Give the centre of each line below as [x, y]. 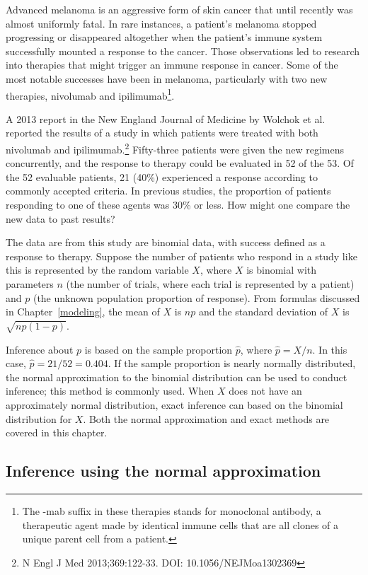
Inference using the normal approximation [163, 471]
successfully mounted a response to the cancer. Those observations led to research [183, 51]
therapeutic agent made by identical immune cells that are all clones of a [180, 524]
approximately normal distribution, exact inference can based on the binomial [174, 404]
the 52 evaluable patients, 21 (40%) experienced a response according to [162, 176]
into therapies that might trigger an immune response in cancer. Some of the [172, 65]
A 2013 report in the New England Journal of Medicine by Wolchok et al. [166, 118]
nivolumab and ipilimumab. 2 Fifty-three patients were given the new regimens [175, 148]
